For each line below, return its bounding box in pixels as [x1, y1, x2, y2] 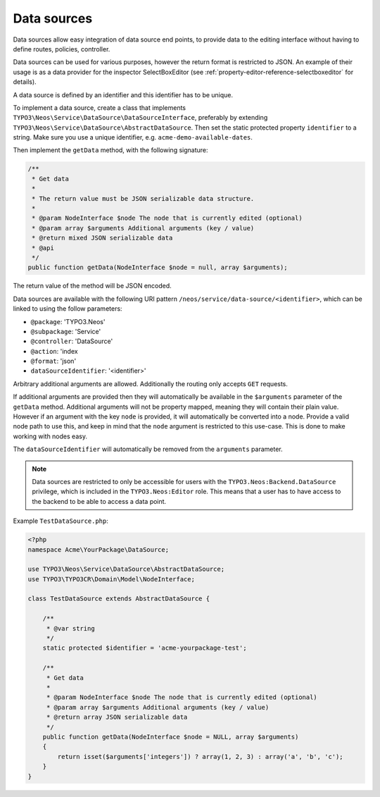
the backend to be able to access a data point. [32, 497, 167, 505]
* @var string [46, 624, 95, 632]
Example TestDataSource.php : [13, 517, 109, 525]
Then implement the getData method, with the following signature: [13, 146, 208, 154]
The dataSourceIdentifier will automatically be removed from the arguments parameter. [13, 445, 283, 454]
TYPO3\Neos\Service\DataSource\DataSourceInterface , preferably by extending [13, 113, 268, 122]
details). [13, 78, 37, 86]
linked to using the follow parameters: [13, 304, 122, 313]
